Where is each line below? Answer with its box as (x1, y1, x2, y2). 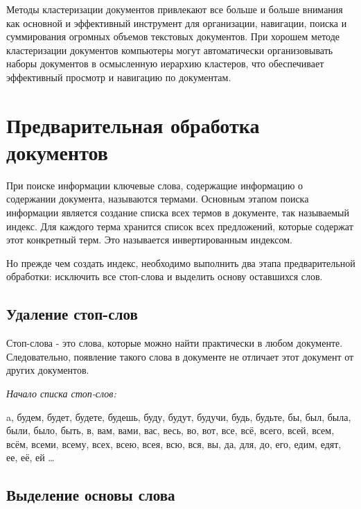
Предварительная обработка (6, 110, 260, 139)
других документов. (6, 363, 89, 377)
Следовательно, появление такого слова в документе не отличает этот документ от (6, 349, 354, 363)
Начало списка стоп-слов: (6, 386, 116, 401)
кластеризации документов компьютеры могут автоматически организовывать (6, 42, 333, 57)
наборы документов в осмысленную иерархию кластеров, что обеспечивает (6, 56, 324, 71)
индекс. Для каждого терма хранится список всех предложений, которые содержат (6, 218, 353, 233)
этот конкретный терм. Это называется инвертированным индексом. (6, 232, 292, 247)
